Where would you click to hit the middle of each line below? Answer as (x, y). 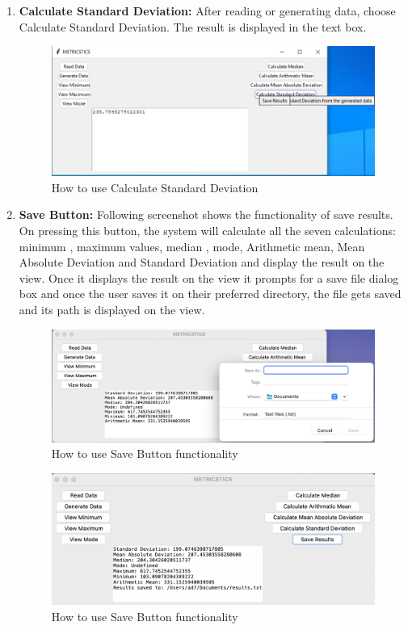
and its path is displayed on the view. (112, 309)
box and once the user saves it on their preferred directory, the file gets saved (210, 294)
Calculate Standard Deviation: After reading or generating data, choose (207, 10)
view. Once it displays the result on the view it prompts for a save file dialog (209, 277)
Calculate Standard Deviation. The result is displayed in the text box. (193, 26)
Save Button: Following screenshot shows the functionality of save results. (206, 214)
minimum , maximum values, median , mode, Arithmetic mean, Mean (192, 246)
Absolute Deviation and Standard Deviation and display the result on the (202, 262)
